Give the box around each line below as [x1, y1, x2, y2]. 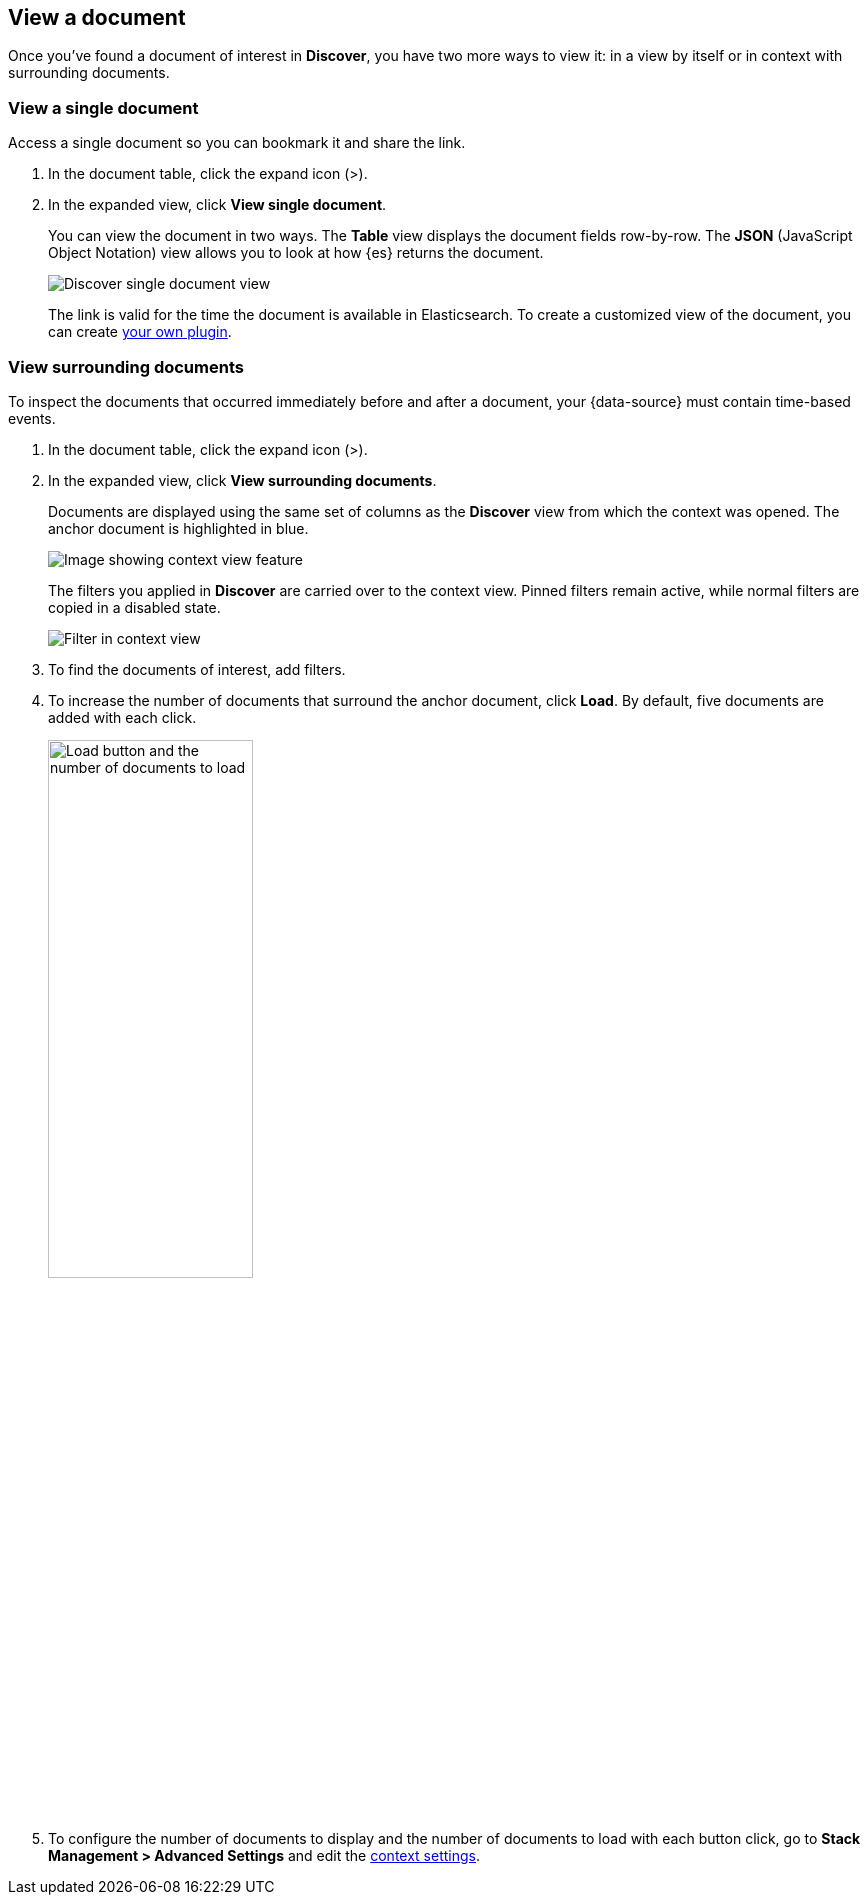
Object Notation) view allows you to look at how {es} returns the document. [48, 244, 544, 262]
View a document [8, 5, 186, 30]
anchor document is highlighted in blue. [48, 519, 309, 537]
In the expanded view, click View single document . [48, 196, 387, 214]
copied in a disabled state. [48, 598, 221, 616]
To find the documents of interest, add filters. [48, 660, 346, 678]
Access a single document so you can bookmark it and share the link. [8, 134, 466, 152]
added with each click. [48, 708, 197, 726]
